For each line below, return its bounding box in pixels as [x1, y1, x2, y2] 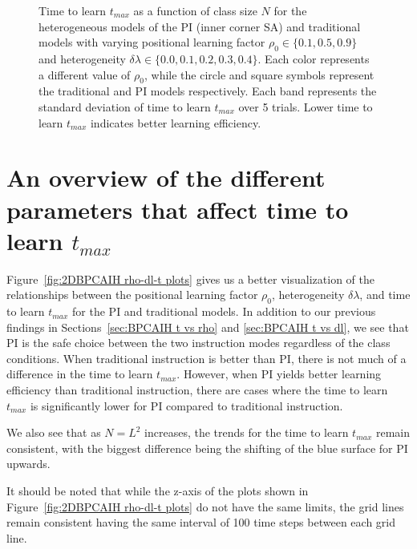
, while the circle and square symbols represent [144, 66, 374, 83]
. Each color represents [257, 50, 370, 67]
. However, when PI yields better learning [176, 365, 382, 382]
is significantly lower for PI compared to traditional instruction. [30, 397, 343, 414]
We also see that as [6, 424, 101, 441]
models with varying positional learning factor [38, 34, 265, 50]
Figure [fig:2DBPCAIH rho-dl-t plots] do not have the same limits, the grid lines [6, 498, 404, 515]
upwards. [6, 455, 51, 472]
